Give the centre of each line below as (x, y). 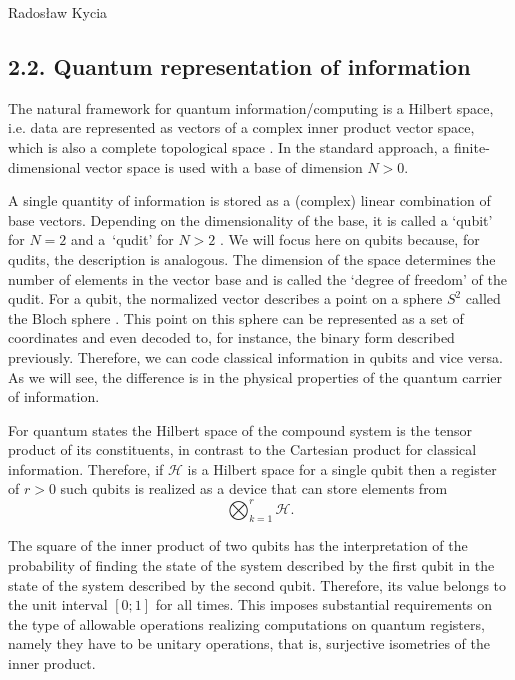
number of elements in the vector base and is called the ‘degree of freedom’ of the (257, 278)
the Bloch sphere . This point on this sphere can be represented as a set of (236, 317)
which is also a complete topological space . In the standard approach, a (229, 146)
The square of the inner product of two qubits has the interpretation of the (238, 545)
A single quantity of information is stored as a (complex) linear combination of (249, 200)
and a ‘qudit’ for (122, 239)
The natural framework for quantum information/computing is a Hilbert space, (251, 107)
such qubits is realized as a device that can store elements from (254, 488)
